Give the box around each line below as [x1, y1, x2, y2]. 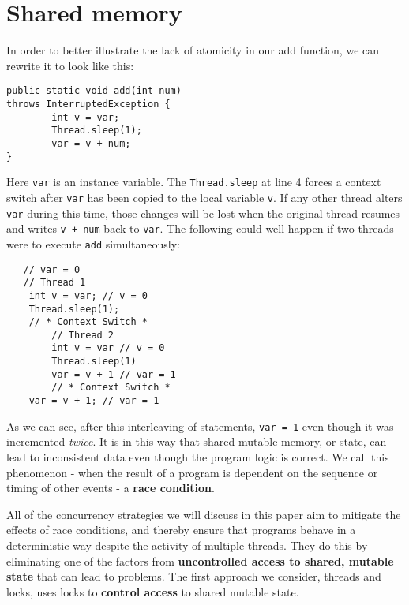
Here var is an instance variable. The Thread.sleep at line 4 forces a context [6, 174, 381, 190]
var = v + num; [51, 137, 131, 149]
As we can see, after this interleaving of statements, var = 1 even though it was [6, 417, 394, 434]
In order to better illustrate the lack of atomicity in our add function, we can [6, 42, 380, 58]
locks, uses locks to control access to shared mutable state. [6, 583, 299, 599]
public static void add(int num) [6, 85, 182, 97]
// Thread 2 [51, 329, 114, 341]
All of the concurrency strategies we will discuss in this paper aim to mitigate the [6, 506, 401, 522]
